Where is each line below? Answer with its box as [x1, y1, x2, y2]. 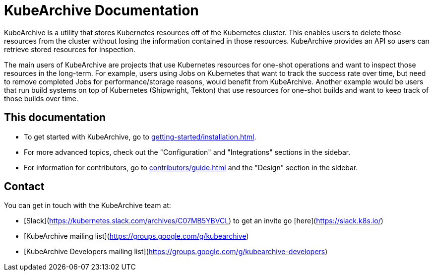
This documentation [4, 111, 106, 124]
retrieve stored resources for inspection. [4, 45, 135, 54]
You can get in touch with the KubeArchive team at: [4, 201, 171, 210]
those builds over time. [4, 94, 78, 103]
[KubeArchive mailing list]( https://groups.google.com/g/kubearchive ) [24, 232, 249, 241]
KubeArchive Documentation [4, 2, 199, 19]
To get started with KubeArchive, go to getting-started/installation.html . [24, 132, 256, 141]
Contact [4, 180, 45, 193]
